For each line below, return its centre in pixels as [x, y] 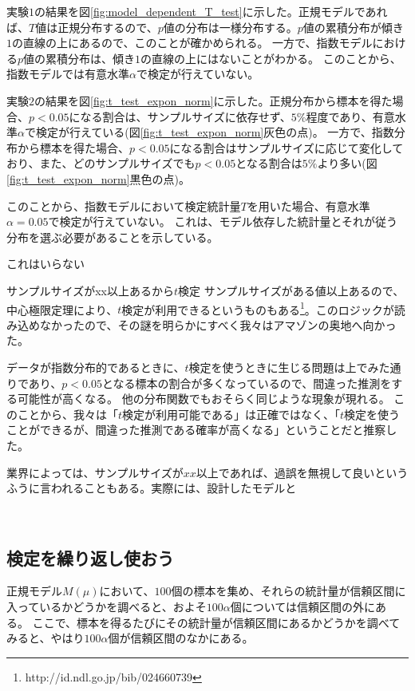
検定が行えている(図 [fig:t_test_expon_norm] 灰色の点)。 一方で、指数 [215, 132]
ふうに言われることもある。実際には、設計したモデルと [152, 488]
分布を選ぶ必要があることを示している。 [113, 237]
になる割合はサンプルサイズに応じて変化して [287, 147]
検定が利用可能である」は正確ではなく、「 [231, 414]
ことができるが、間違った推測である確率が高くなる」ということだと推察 [196, 430]
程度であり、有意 [350, 116]
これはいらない [45, 264]
